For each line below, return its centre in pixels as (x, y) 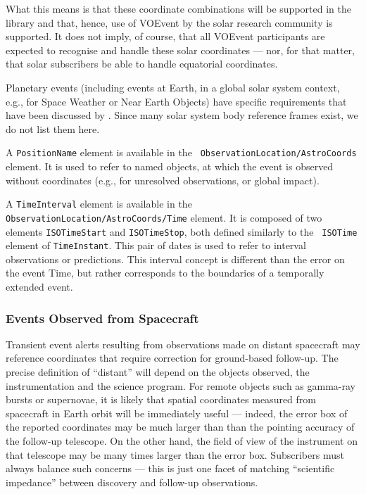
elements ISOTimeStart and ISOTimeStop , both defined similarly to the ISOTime (182, 231)
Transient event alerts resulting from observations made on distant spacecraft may (183, 344)
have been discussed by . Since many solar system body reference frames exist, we (182, 115)
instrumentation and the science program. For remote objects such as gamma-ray (181, 385)
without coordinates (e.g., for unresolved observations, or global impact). (163, 180)
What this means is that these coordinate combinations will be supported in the (178, 8)
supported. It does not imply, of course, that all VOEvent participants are (165, 36)
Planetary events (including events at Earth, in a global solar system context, (173, 87)
